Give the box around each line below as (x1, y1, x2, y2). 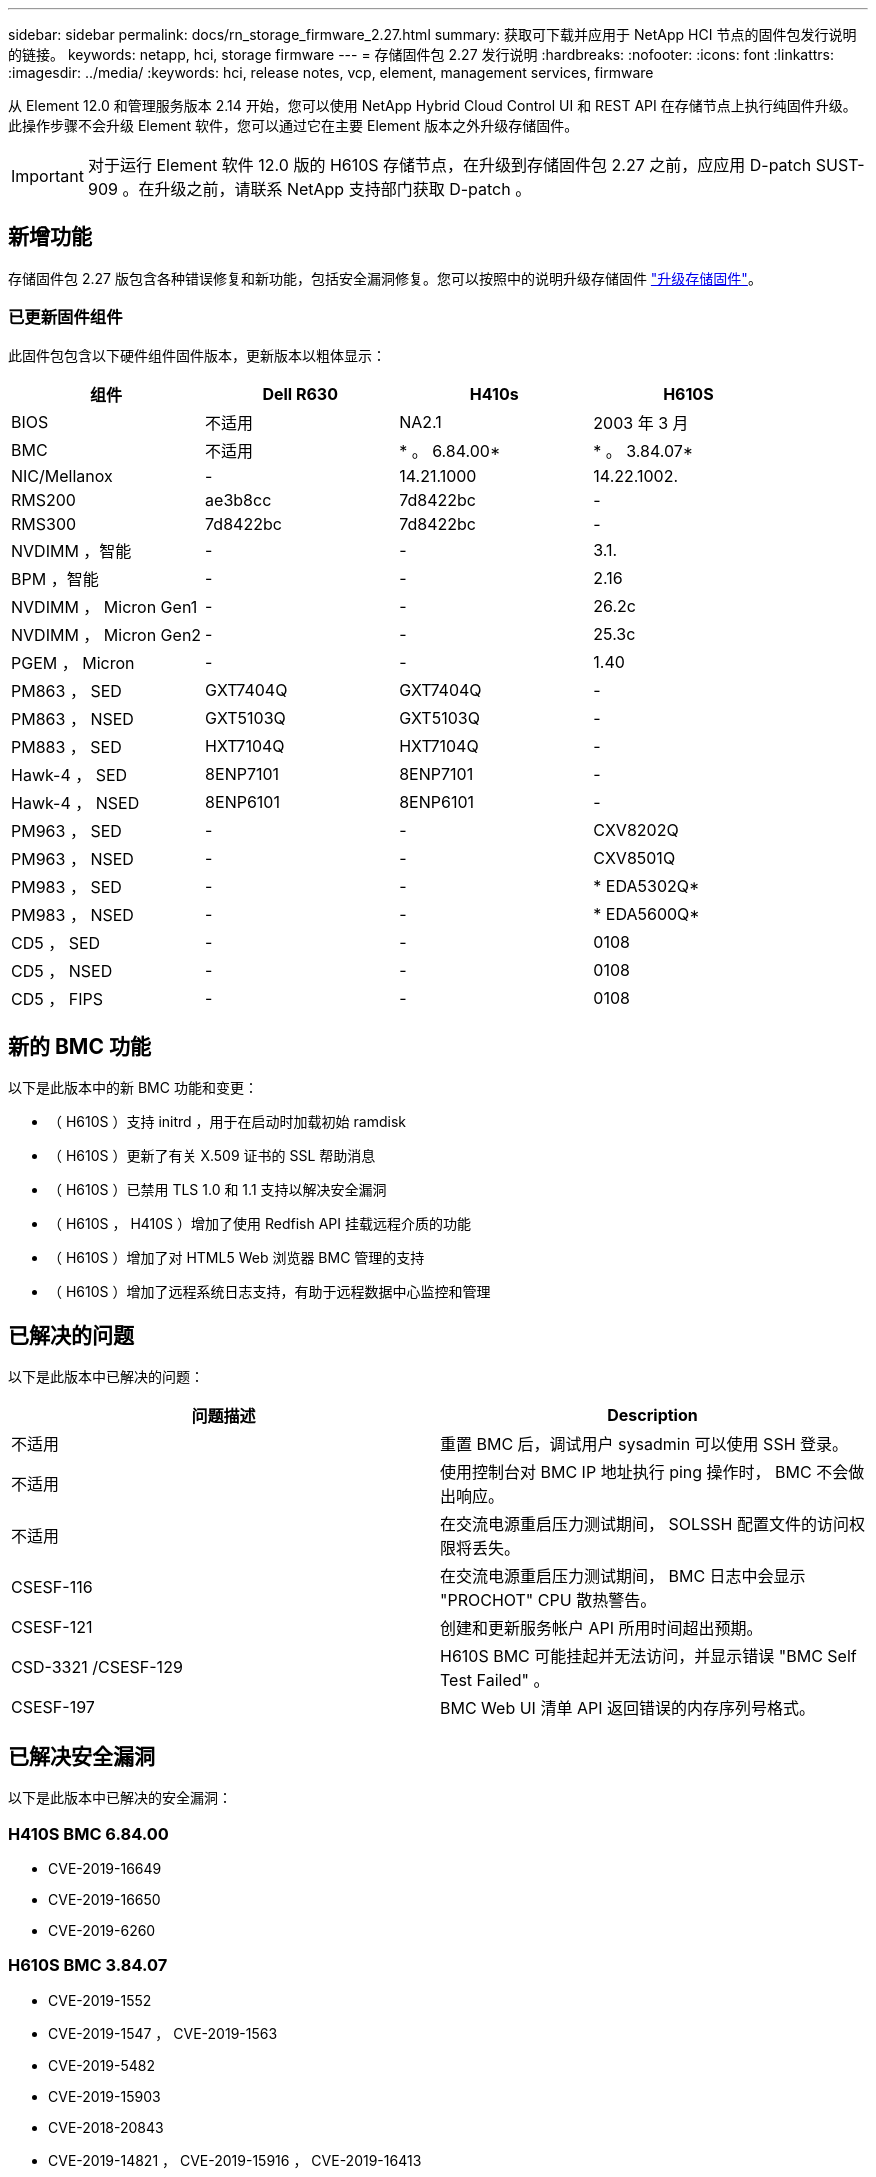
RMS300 (11, 513, 77, 534)
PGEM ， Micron (11, 652, 135, 673)
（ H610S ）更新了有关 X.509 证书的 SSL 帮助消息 (48, 1147, 376, 1165)
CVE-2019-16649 (48, 1859, 162, 1877)
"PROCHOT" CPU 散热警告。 (440, 1590, 657, 1611)
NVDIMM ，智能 (11, 540, 132, 561)
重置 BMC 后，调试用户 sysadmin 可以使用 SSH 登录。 (440, 1434, 849, 1455)
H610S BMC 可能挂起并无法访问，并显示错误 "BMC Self (440, 1646, 857, 1667)
